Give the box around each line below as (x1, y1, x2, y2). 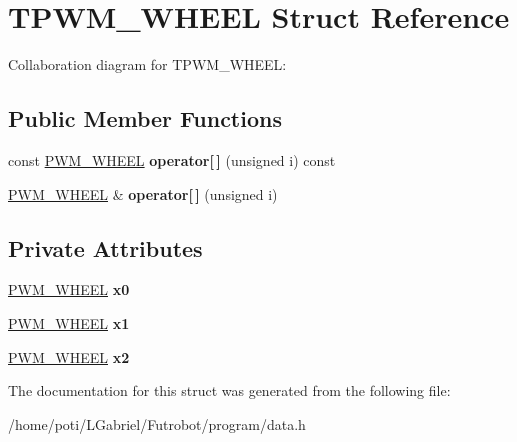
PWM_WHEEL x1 (8, 312, 130, 333)
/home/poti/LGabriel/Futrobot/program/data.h (8, 413, 306, 434)
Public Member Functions (8, 103, 282, 134)
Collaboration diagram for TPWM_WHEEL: (8, 54, 287, 75)
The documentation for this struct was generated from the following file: (8, 380, 451, 401)
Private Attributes (8, 232, 203, 263)
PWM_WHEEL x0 (8, 279, 130, 300)
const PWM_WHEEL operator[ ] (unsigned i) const (8, 149, 336, 170)
